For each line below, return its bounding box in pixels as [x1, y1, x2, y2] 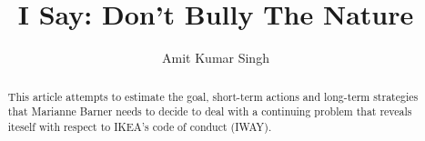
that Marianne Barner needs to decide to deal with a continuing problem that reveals [7, 104, 412, 119]
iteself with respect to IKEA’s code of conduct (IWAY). [7, 118, 272, 134]
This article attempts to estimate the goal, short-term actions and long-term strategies [7, 88, 419, 104]
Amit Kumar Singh [162, 48, 269, 67]
